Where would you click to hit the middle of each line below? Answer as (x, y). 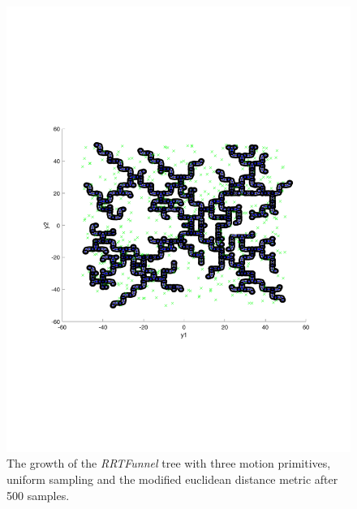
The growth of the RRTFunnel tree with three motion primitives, (169, 463)
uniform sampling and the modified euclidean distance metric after (172, 479)
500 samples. (38, 495)
